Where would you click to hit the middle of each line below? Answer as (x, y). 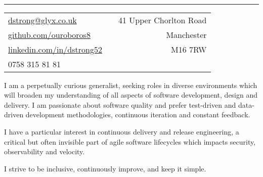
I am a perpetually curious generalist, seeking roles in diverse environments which (131, 85)
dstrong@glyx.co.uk (42, 20)
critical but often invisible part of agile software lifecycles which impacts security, (130, 141)
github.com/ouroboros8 (49, 34)
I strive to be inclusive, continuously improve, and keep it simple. (105, 168)
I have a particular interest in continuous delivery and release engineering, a (122, 131)
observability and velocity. (45, 151)
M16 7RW (189, 49)
